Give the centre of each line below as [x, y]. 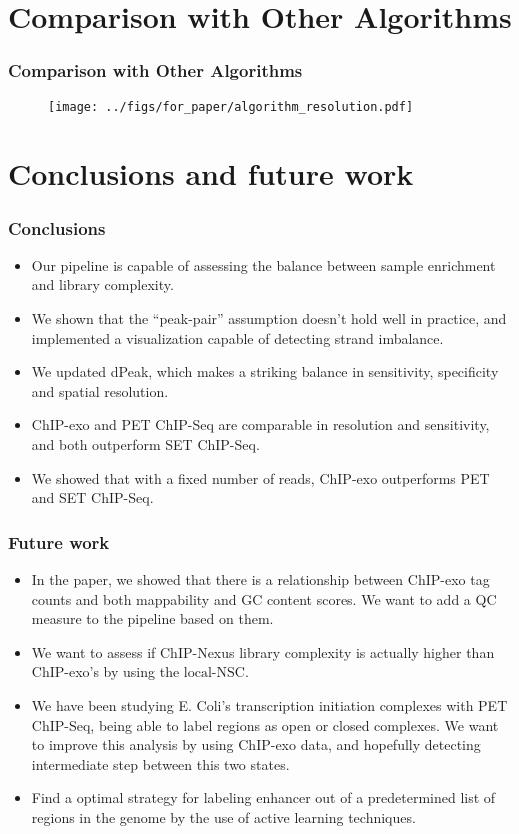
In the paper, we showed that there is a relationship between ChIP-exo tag [260, 579]
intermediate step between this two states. [160, 763]
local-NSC [214, 673]
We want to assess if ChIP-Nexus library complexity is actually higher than [263, 651]
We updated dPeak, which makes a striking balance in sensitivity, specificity [265, 371]
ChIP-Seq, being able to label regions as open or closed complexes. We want [265, 724]
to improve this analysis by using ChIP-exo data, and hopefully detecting [256, 744]
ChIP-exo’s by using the [105, 671]
